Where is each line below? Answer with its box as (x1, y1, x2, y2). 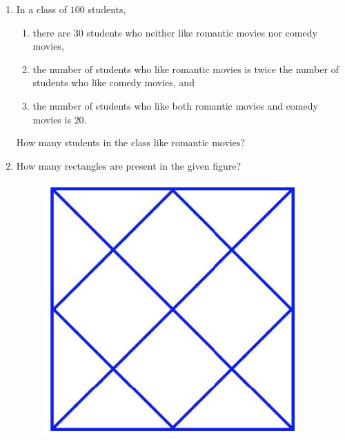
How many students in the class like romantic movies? (16, 135, 246, 150)
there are (32, 25, 71, 39)
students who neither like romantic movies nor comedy (86, 25, 317, 39)
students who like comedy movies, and (32, 75, 195, 90)
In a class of (16, 2, 68, 16)
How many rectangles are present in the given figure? (16, 158, 241, 172)
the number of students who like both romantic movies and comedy (32, 98, 318, 112)
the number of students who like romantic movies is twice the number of (32, 61, 339, 76)
